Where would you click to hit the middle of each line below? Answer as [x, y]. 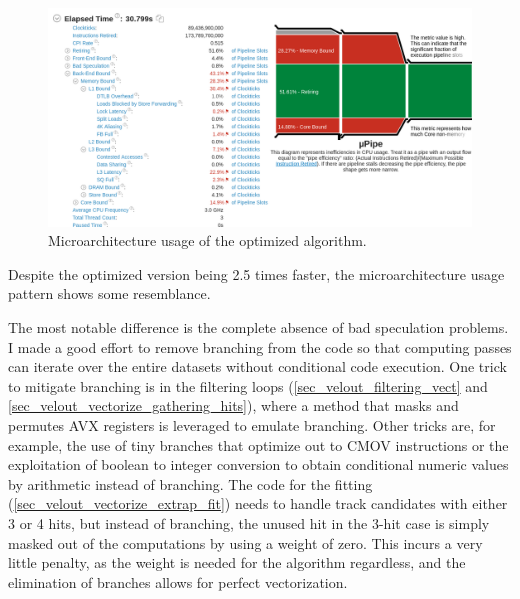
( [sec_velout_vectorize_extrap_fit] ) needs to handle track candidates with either [258, 503]
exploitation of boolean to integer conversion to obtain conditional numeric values [258, 464]
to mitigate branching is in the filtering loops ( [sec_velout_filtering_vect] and [248, 385]
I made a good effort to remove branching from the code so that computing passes [260, 346]
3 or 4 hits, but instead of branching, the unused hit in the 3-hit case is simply [249, 522]
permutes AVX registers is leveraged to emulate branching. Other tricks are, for [252, 424]
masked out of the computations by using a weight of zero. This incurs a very [245, 542]
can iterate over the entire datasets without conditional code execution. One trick [257, 366]
